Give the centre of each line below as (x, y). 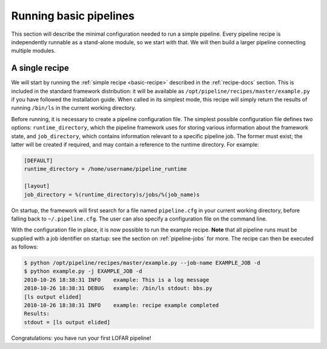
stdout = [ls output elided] (67, 322)
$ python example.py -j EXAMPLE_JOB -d (83, 271)
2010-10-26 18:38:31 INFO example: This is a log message (117, 280)
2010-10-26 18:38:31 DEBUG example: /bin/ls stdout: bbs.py (118, 288)
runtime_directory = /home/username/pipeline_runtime (105, 169)
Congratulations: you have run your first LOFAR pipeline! (81, 338)
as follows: (25, 247)
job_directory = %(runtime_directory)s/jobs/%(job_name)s (112, 194)
